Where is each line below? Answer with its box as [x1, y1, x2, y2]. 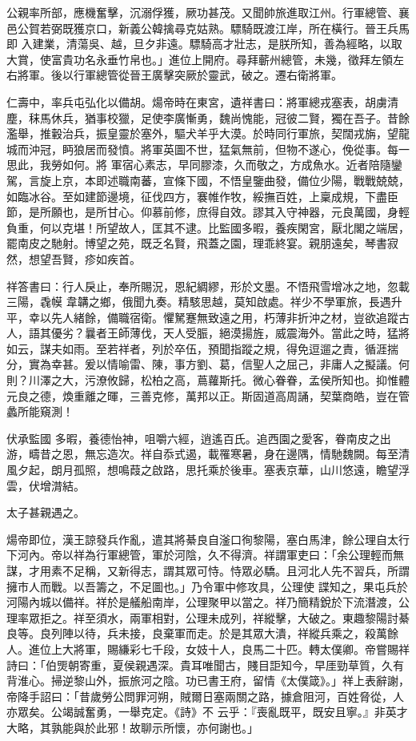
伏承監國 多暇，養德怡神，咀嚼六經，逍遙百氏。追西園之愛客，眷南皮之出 [6, 429, 391, 446]
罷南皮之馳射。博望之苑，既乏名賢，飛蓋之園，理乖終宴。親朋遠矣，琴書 [6, 235, 387, 252]
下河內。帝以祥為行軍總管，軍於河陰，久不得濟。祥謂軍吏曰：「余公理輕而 [6, 546, 393, 563]
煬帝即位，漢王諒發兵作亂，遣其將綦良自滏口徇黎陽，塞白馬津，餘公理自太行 [6, 530, 410, 547]
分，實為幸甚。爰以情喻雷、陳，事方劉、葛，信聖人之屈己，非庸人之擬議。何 [6, 356, 410, 373]
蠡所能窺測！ [6, 403, 74, 420]
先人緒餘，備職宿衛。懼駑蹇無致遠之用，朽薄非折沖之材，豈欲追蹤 [50, 308, 398, 325]
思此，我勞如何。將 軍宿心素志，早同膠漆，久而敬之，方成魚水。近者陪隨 [6, 156, 391, 173]
